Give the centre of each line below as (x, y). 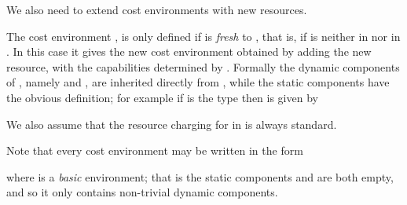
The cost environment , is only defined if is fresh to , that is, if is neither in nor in (203, 36)
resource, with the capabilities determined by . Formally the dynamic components (203, 66)
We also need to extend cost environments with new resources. (157, 9)
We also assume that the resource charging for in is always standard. (172, 124)
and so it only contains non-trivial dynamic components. (142, 192)
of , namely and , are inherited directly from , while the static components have (198, 82)
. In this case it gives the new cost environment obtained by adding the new (189, 51)
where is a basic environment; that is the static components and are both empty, (200, 176)
